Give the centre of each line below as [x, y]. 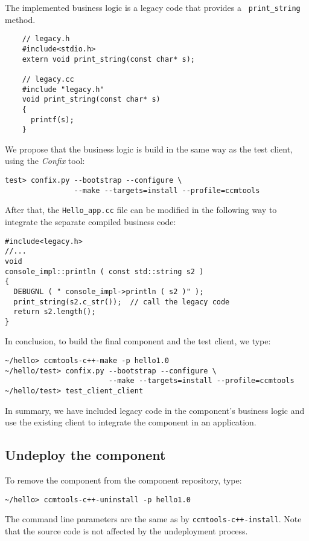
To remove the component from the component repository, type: [123, 480]
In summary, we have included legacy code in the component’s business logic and [155, 410]
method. [20, 19]
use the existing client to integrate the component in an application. [131, 422]
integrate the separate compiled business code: [91, 221]
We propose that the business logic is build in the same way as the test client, [149, 149]
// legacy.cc [48, 79]
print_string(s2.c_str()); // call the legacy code [122, 302]
